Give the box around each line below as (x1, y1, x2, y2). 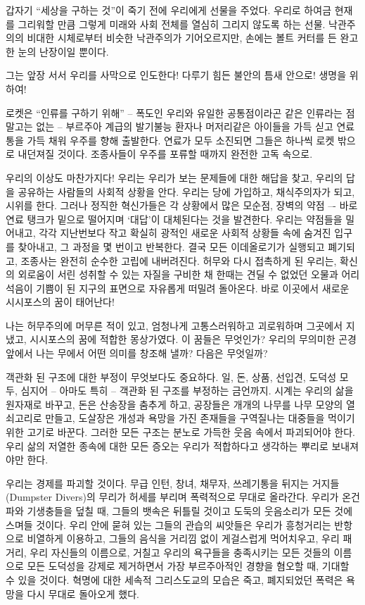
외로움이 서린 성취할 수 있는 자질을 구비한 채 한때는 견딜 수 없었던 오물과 (18, 267, 338, 282)
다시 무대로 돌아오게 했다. (27, 586, 139, 601)
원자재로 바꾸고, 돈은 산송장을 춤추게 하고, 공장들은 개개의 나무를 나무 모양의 (6, 397, 343, 411)
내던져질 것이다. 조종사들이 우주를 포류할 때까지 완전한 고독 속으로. (18, 146, 313, 161)
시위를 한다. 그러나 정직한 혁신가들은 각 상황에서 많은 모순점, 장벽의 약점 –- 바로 (6, 198, 358, 213)
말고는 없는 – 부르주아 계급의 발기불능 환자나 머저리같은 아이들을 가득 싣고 (6, 119, 333, 134)
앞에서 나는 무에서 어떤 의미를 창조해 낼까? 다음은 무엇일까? (6, 346, 268, 361)
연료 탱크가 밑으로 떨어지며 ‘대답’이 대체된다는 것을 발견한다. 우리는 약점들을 (6, 211, 342, 226)
